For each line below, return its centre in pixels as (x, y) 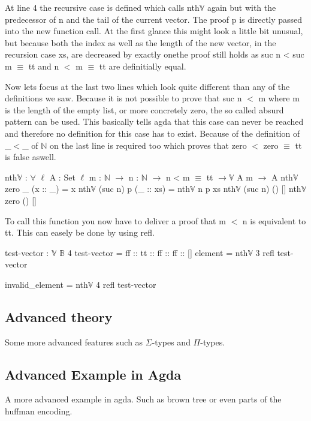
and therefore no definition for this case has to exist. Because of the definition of (153, 133)
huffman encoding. (39, 411)
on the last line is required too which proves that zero (148, 145)
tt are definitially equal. (143, 66)
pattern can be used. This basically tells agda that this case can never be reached (154, 121)
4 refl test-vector (126, 284)
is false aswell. (31, 157)
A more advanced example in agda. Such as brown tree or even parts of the (143, 399)
